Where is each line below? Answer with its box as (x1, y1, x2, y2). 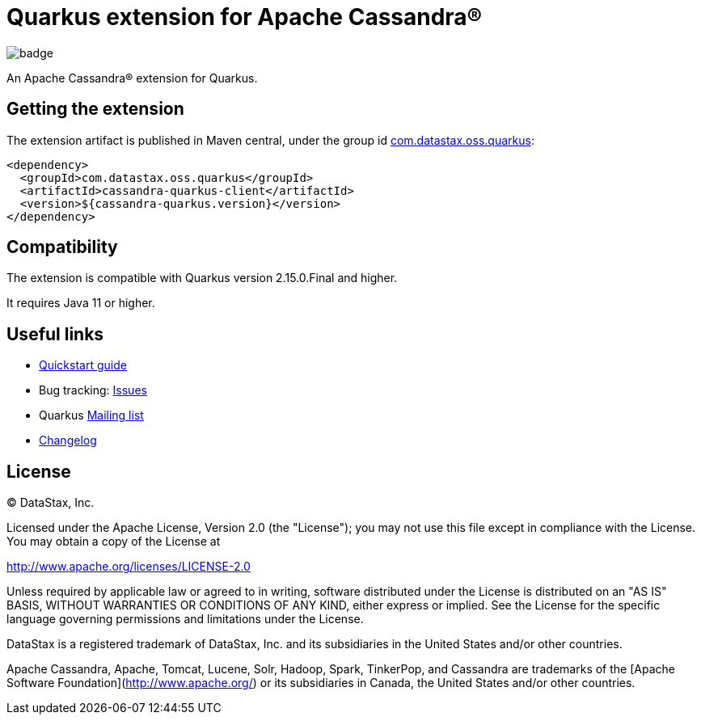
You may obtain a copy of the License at (6, 534, 221, 549)
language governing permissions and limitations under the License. (6, 612, 364, 626)
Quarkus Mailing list (39, 408, 144, 423)
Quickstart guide (39, 358, 127, 373)
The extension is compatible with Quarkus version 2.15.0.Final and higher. (6, 271, 398, 285)
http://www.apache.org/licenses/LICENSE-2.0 (6, 559, 251, 574)
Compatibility (6, 237, 118, 258)
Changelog (39, 433, 97, 448)
